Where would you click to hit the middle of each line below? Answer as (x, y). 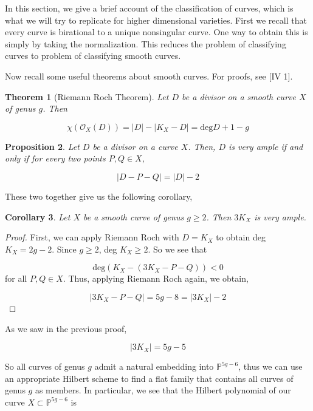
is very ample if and (266, 146)
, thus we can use (270, 366)
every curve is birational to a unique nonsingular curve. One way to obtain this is (156, 32)
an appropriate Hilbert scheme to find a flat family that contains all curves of (149, 378)
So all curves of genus (45, 366)
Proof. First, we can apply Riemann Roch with (92, 237)
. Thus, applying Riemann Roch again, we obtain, (156, 278)
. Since (64, 249)
